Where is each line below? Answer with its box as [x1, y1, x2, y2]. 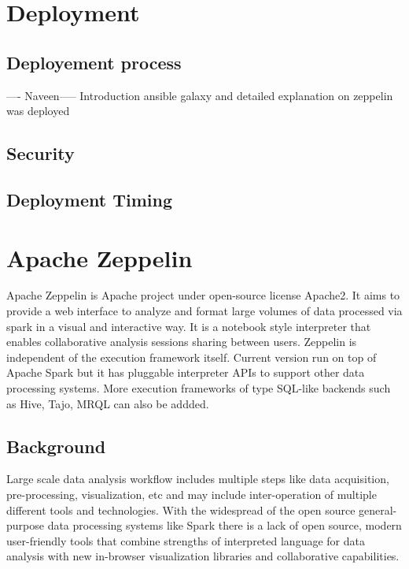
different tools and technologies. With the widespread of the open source [6, 501, 356, 518]
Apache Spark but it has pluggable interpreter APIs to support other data [6, 364, 365, 381]
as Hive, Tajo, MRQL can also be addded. [6, 395, 209, 411]
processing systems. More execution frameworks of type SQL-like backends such [6, 380, 391, 396]
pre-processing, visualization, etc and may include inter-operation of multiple [6, 486, 377, 502]
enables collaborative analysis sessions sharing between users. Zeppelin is [6, 333, 357, 350]
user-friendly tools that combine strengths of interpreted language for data [6, 532, 365, 549]
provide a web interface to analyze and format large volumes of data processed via [6, 303, 403, 319]
